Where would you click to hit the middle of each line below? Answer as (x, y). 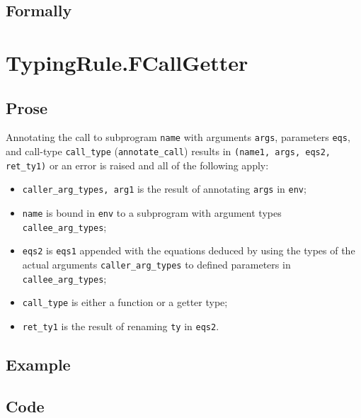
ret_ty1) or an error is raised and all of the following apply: (137, 165)
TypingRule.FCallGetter (127, 62)
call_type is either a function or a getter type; (125, 302)
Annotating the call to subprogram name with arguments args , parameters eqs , (178, 137)
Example (38, 364)
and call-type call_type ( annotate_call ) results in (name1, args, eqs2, (168, 151)
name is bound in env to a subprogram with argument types (152, 212)
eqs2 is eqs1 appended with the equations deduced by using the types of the (189, 250)
